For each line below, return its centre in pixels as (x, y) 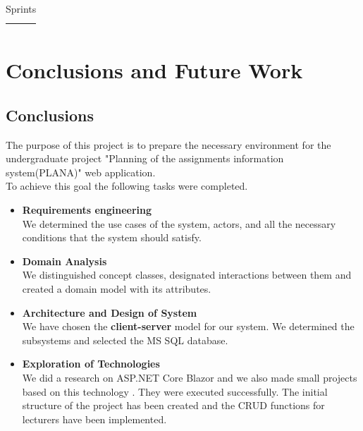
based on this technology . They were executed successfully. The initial (175, 391)
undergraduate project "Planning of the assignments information (145, 158)
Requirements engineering (87, 210)
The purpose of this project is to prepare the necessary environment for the (168, 144)
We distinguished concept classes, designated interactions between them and (187, 275)
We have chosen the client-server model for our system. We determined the (188, 326)
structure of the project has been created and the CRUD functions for (173, 405)
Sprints (21, 8)
